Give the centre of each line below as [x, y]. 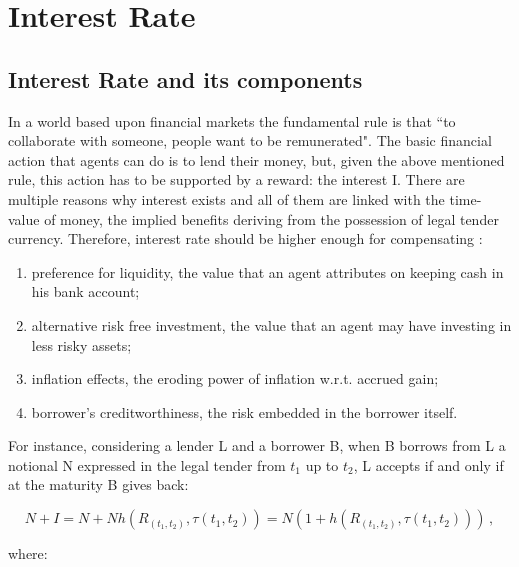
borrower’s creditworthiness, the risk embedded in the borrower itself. [244, 411]
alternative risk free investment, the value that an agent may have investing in [271, 324]
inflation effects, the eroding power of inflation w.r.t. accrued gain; [235, 378]
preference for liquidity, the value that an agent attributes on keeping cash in [267, 271]
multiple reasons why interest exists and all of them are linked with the [226, 198]
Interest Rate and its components [185, 78]
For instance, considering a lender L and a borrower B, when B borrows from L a [257, 445]
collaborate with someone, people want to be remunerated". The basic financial [250, 140]
